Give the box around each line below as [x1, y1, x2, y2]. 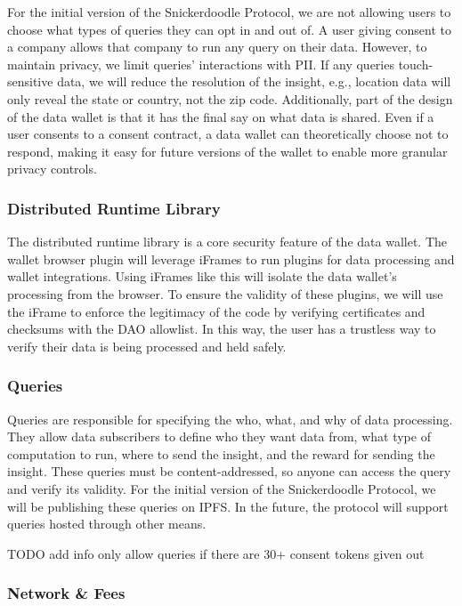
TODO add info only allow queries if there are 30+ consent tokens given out [7, 544, 425, 562]
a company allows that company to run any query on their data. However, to [7, 37, 427, 56]
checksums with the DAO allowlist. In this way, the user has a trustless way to [7, 319, 436, 338]
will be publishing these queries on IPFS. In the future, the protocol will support [7, 497, 449, 515]
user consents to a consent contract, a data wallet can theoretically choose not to [7, 125, 449, 143]
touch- [398, 54, 434, 73]
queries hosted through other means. [7, 514, 207, 533]
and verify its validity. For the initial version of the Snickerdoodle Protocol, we [7, 479, 436, 497]
